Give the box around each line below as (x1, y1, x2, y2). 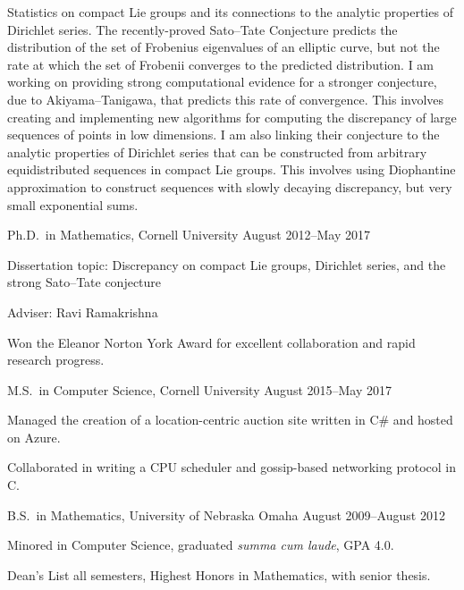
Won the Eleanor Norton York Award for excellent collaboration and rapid (7, 333, 416, 351)
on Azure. (7, 427, 61, 446)
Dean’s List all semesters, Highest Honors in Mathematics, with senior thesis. (7, 565, 431, 584)
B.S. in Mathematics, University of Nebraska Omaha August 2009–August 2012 (7, 505, 445, 524)
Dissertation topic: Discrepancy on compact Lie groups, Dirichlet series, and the (7, 255, 446, 274)
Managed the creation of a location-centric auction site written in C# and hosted (7, 410, 453, 429)
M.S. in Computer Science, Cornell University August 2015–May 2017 (7, 380, 392, 399)
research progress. (7, 350, 105, 369)
